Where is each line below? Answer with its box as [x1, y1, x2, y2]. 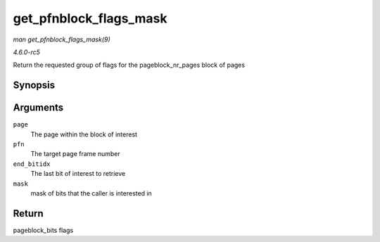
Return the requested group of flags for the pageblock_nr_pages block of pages [13, 60, 246, 70]
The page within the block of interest [30, 130, 137, 139]
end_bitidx [13, 160, 51, 168]
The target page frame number [30, 150, 120, 158]
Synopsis [13, 79, 56, 91]
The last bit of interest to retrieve [30, 170, 126, 178]
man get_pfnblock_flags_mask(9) [13, 35, 110, 44]
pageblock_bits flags [13, 226, 74, 234]
